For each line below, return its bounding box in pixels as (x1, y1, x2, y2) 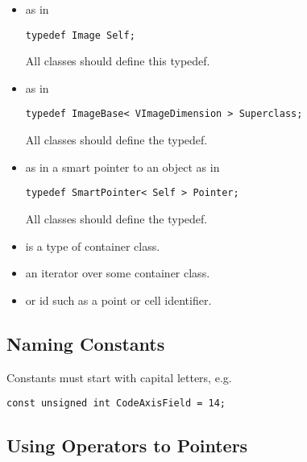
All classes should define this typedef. (25, 52, 210, 69)
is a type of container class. (25, 237, 160, 254)
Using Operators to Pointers (6, 433, 248, 458)
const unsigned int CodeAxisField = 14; (6, 397, 226, 410)
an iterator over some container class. (25, 264, 210, 281)
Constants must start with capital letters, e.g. (6, 368, 232, 385)
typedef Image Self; (25, 29, 135, 41)
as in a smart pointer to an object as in (25, 158, 220, 175)
